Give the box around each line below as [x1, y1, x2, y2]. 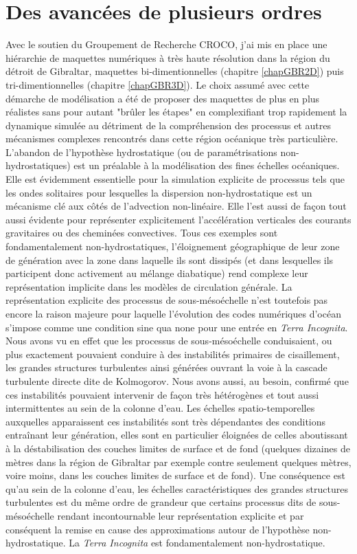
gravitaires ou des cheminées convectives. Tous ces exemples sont [5, 225, 278, 240]
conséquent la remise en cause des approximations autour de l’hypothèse [5, 522, 310, 536]
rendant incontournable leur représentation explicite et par [57, 508, 304, 522]
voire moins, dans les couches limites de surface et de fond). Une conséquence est [5, 468, 345, 483]
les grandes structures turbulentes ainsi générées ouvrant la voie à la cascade [5, 360, 327, 375]
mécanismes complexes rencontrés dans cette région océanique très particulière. [5, 131, 338, 146]
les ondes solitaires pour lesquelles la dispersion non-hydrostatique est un [5, 185, 312, 199]
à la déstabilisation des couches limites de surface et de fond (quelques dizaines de [5, 441, 350, 455]
